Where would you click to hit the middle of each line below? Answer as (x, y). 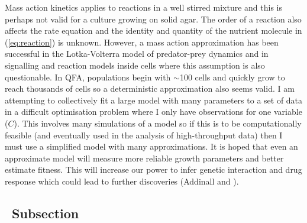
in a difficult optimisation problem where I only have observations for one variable (153, 112)
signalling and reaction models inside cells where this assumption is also (135, 65)
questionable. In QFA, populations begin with (88, 77)
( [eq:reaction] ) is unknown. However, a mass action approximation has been (142, 42)
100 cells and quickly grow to (232, 77)
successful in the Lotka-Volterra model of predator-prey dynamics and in (137, 54)
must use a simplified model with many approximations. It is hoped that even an (151, 146)
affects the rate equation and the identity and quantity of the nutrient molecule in (153, 30)
